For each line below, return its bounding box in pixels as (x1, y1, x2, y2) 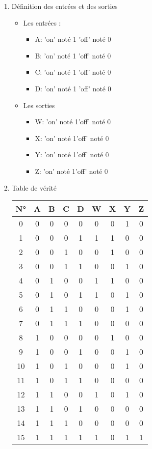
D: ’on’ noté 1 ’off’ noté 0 (35, 83, 111, 93)
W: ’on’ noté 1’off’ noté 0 (35, 116, 111, 127)
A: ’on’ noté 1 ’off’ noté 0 (35, 34, 111, 44)
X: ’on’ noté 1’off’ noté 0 (35, 133, 109, 143)
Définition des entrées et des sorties (11, 1, 118, 11)
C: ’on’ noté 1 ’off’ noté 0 (35, 67, 111, 77)
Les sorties (23, 100, 55, 110)
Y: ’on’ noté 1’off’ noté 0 (35, 149, 109, 160)
